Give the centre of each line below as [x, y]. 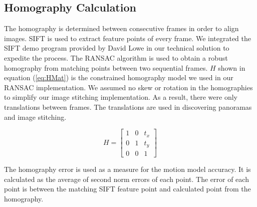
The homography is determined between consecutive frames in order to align [121, 28]
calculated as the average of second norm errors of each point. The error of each [126, 179]
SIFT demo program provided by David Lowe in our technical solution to [117, 48]
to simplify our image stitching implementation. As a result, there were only [121, 97]
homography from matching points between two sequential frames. [106, 67]
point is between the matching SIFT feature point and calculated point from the [127, 189]
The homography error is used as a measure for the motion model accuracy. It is [127, 169]
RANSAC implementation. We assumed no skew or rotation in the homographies [128, 87]
